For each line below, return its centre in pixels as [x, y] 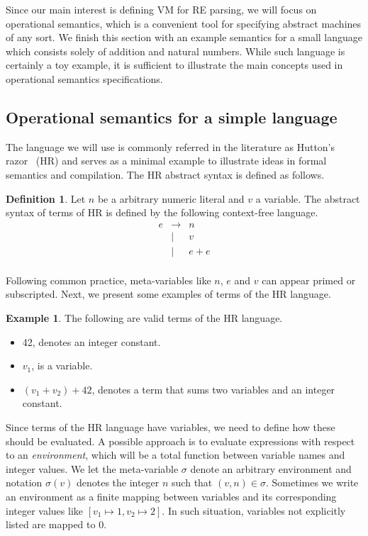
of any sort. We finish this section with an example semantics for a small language [184, 37]
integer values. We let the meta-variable [92, 468]
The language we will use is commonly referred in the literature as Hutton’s [171, 146]
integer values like [44, 510]
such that [192, 482]
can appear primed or [309, 280]
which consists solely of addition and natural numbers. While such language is [175, 51]
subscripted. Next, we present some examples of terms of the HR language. [168, 294]
